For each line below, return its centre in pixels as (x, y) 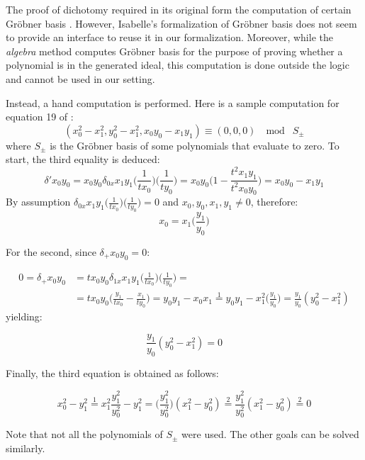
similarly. (26, 448)
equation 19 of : (40, 117)
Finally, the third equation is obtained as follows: (112, 373)
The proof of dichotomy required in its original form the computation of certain (179, 9)
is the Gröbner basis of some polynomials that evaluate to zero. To (195, 145)
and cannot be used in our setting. (80, 78)
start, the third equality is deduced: (83, 159)
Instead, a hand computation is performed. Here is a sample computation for (173, 102)
